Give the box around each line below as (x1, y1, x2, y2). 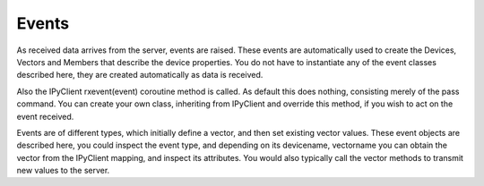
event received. (16, 111, 74, 122)
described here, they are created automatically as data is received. (16, 70, 264, 80)
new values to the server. (16, 165, 110, 176)
